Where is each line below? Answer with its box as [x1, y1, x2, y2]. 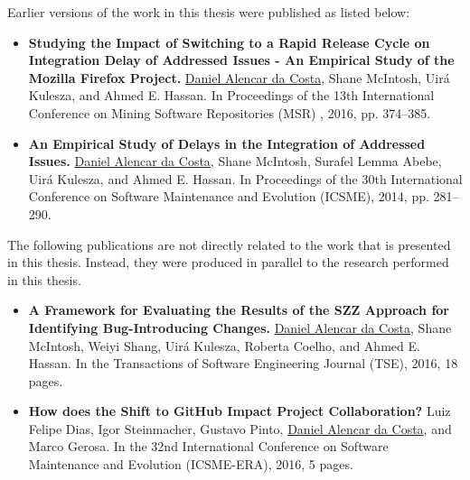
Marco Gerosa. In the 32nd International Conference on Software [28, 437, 389, 456]
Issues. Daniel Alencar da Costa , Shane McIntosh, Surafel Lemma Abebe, [28, 152, 442, 171]
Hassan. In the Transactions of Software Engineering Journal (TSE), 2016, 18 [28, 354, 458, 373]
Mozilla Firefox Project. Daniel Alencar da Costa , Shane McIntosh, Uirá [28, 68, 450, 87]
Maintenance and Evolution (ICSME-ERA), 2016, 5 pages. [28, 455, 353, 474]
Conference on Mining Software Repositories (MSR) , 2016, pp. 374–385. [28, 103, 431, 122]
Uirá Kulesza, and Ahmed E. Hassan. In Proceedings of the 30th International [28, 169, 463, 188]
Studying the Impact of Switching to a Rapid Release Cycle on [28, 32, 430, 51]
